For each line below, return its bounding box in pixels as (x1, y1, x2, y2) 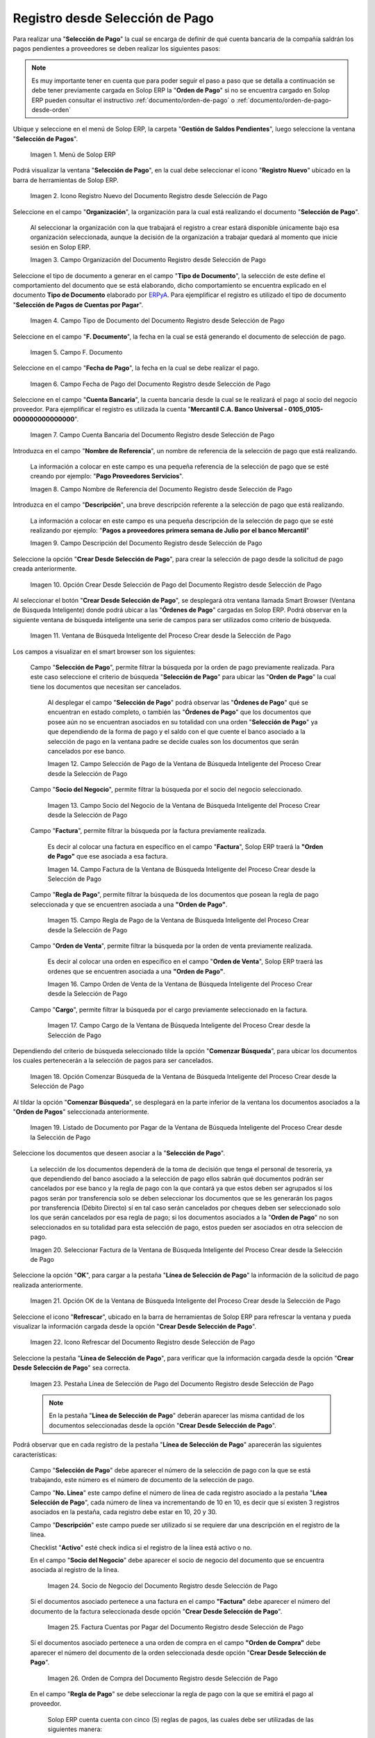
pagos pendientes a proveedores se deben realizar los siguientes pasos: (12, 44, 221, 52)
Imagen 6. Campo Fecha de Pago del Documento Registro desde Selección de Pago (30, 380, 271, 388)
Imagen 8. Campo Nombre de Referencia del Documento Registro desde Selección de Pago (30, 485, 293, 493)
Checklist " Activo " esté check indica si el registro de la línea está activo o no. (30, 1543, 253, 1552)
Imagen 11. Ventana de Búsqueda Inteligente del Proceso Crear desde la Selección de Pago (30, 631, 292, 640)
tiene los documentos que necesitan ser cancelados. (30, 682, 182, 691)
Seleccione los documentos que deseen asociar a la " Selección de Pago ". (12, 1149, 226, 1158)
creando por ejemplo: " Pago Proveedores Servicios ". (30, 472, 184, 480)
